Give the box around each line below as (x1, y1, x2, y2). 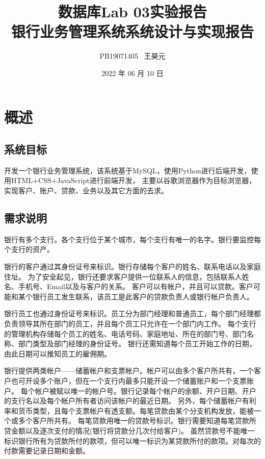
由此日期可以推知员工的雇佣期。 (4, 348, 111, 359)
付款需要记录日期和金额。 (4, 445, 90, 456)
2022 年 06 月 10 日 (101, 67, 164, 78)
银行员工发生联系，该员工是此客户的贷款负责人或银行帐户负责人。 (32, 291, 254, 301)
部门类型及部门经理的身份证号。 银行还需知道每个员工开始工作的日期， (18, 338, 256, 349)
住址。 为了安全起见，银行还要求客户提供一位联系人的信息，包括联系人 (4, 271, 242, 282)
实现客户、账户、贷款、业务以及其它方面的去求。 (4, 185, 168, 196)
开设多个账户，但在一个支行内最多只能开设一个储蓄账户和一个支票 (25, 375, 247, 386)
